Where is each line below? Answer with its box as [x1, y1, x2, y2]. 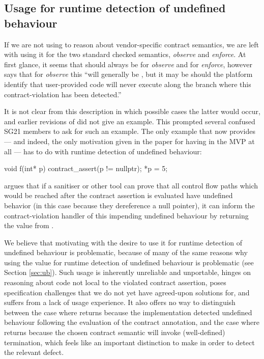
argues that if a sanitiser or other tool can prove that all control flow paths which [4, 180, 258, 190]
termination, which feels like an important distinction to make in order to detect [4, 337, 255, 347]
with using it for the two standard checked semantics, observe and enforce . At [4, 49, 246, 60]
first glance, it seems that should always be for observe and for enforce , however [4, 59, 252, 69]
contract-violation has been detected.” [4, 89, 122, 99]
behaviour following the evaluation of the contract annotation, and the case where [4, 317, 259, 327]
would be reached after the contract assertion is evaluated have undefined [4, 190, 233, 201]
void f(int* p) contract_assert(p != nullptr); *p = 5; [4, 163, 168, 174]
